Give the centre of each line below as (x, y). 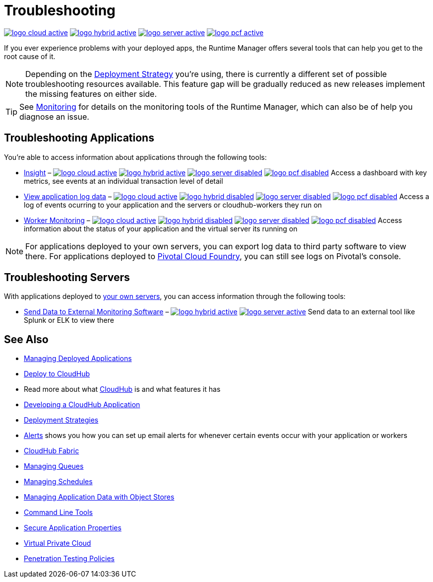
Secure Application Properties (73, 528)
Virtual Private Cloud (58, 543)
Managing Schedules (58, 482)
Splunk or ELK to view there (69, 320)
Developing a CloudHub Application (82, 405)
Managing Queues (54, 466)
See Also (26, 339)
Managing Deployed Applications (78, 359)
